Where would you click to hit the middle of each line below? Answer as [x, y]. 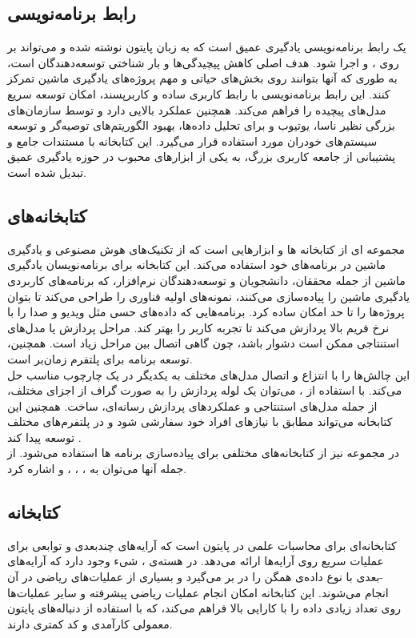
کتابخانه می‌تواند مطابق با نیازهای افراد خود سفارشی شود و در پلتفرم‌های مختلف [200, 421]
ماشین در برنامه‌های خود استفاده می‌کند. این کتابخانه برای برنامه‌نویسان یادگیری [197, 265]
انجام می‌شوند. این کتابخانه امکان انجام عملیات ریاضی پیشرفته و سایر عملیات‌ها [198, 592]
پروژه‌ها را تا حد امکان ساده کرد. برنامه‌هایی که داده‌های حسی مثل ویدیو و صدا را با [206, 312]
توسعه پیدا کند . [44, 437]
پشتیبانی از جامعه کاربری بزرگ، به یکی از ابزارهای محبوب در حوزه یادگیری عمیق [202, 156]
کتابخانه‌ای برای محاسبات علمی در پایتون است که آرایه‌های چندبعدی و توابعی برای [202, 545]
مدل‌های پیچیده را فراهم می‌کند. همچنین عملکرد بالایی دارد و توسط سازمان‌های [197, 109]
